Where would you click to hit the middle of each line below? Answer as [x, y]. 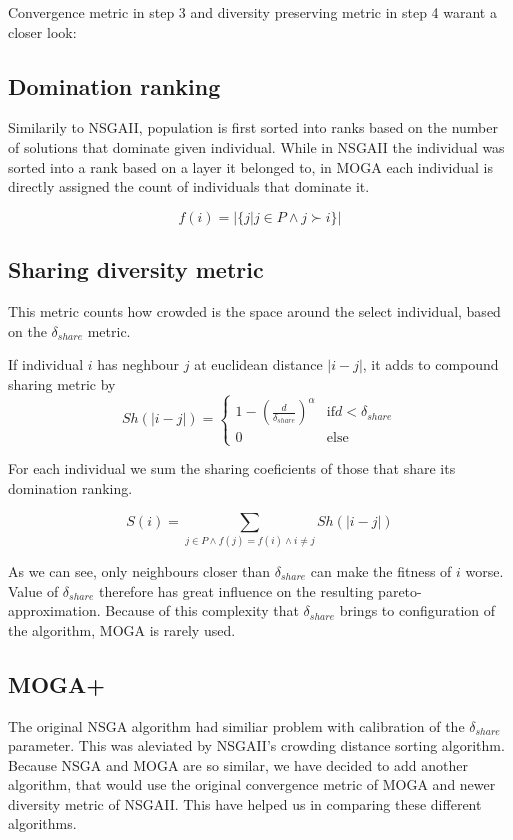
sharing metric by [62, 383]
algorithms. [42, 823]
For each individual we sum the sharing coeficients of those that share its [232, 468]
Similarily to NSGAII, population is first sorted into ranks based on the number [253, 127]
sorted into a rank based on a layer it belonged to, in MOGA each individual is [251, 166]
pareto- [400, 590]
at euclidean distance [258, 364]
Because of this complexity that [202, 610]
